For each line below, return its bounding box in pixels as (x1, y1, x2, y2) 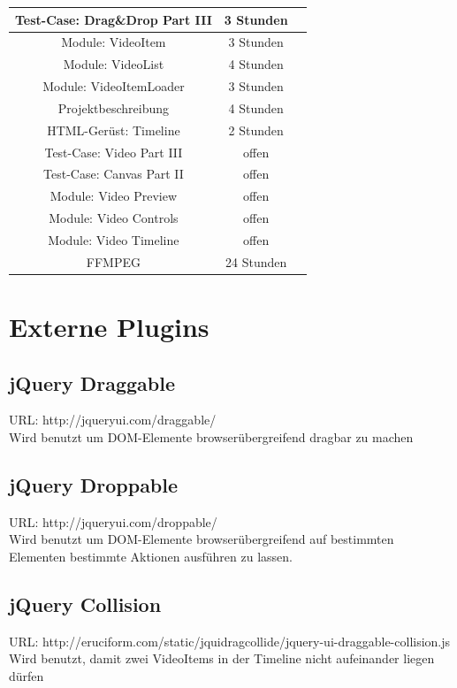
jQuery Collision (9, 591, 162, 618)
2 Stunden (228, 120, 284, 139)
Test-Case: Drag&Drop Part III (15, 10, 212, 28)
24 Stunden (225, 252, 287, 271)
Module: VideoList (63, 55, 164, 73)
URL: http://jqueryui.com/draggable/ (9, 410, 217, 429)
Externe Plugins (9, 309, 209, 345)
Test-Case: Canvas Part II (43, 164, 184, 183)
